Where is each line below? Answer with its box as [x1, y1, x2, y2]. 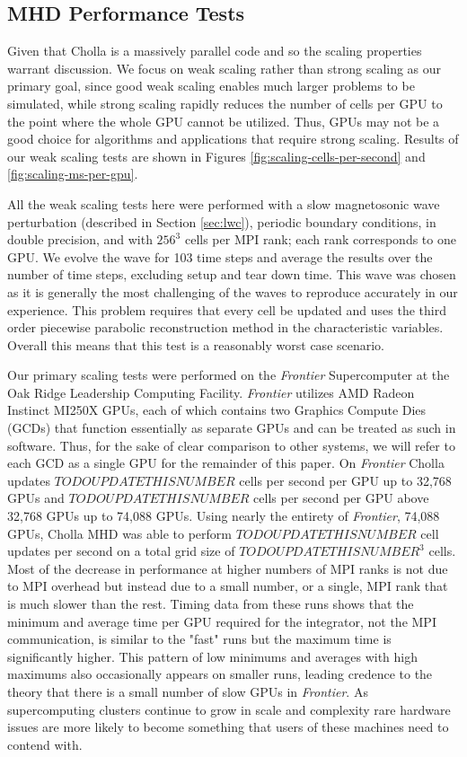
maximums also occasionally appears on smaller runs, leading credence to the [7, 665, 433, 683]
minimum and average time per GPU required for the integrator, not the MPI [7, 612, 436, 630]
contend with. [7, 735, 83, 753]
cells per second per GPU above [253, 489, 429, 507]
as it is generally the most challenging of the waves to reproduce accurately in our [7, 282, 458, 301]
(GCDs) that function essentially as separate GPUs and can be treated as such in [7, 418, 456, 437]
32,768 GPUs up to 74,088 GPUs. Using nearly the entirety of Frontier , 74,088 [7, 506, 440, 525]
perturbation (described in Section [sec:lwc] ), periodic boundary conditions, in [7, 212, 436, 231]
